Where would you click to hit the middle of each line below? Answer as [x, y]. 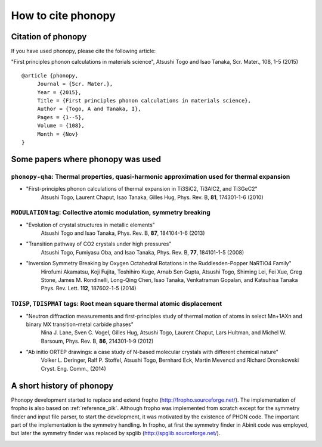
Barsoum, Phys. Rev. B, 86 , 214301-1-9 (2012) [97, 341]
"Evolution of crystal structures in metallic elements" [90, 225]
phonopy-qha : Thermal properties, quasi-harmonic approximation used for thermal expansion [151, 176]
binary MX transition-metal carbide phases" [80, 324]
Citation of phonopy [49, 37]
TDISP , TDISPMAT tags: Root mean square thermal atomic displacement [117, 304]
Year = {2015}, [59, 92]
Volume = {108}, [61, 126]
